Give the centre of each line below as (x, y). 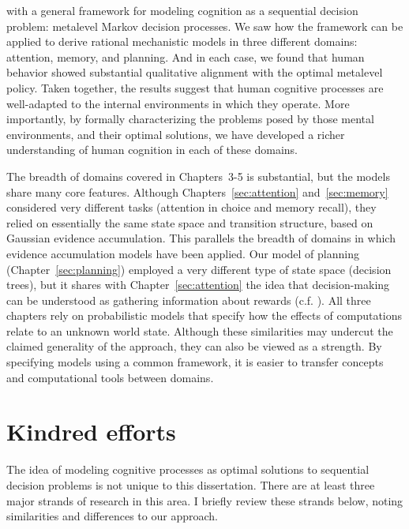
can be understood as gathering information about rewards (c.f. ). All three (189, 300)
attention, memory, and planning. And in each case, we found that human (186, 56)
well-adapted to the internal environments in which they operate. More (178, 103)
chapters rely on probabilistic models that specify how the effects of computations (204, 315)
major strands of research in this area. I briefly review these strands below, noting (205, 500)
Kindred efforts (91, 431)
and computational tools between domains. (110, 377)
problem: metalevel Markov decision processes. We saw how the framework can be (205, 26)
